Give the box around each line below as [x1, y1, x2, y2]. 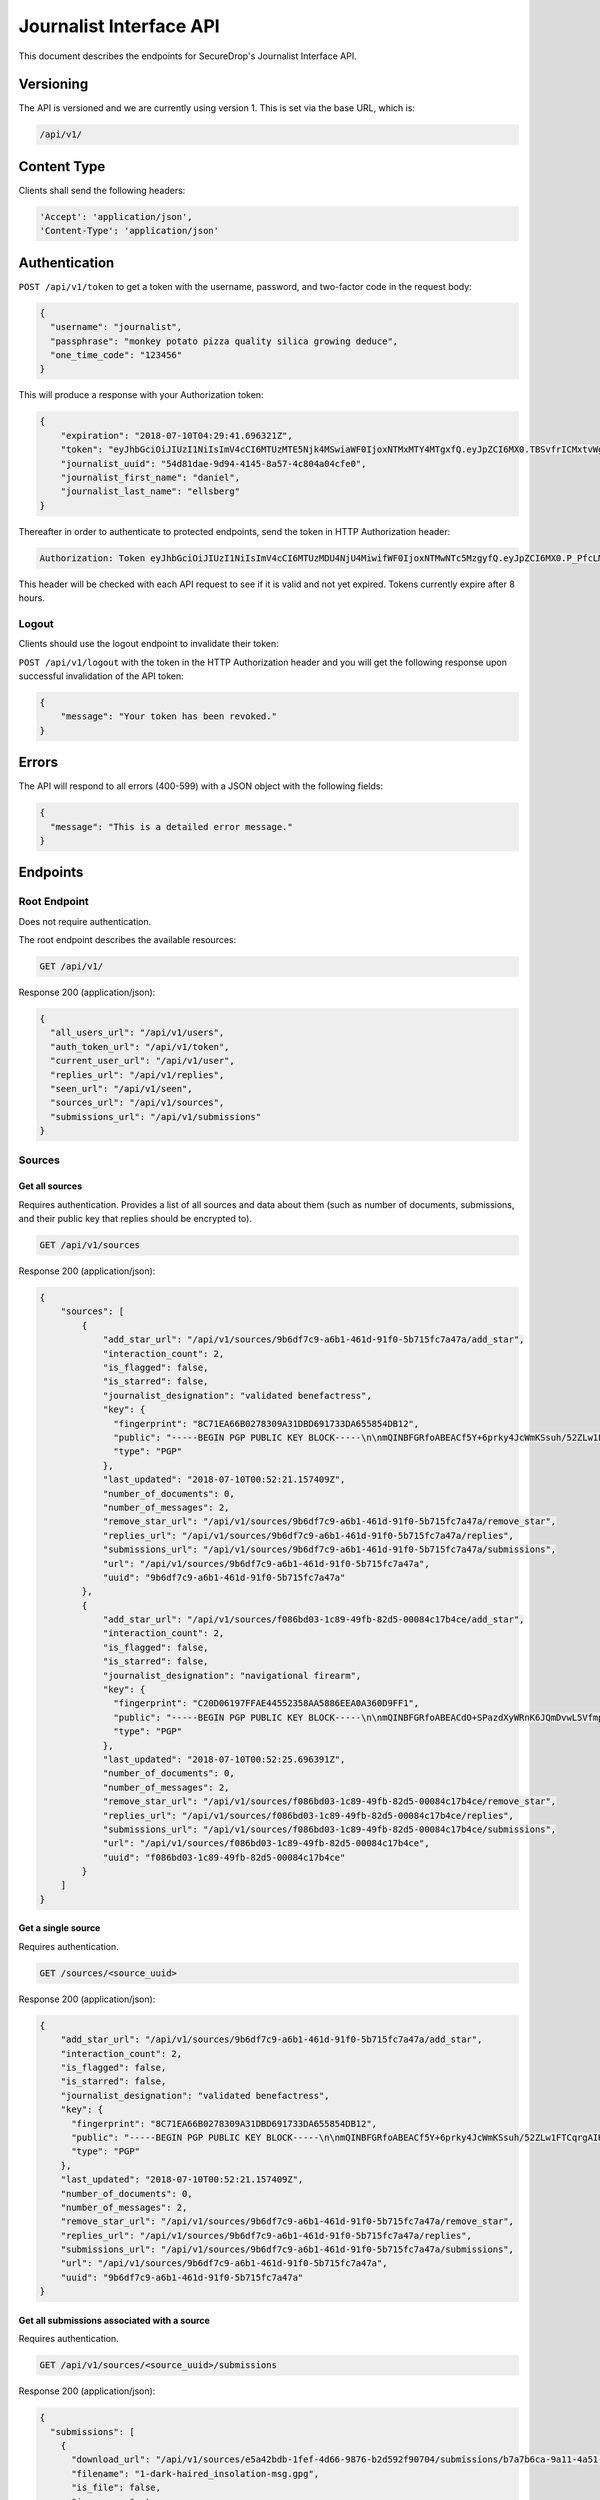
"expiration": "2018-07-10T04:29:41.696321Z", [60, 430, 294, 441]
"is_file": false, [71, 2482, 162, 2494]
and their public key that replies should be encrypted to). [18, 1213, 252, 1225]
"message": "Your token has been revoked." [60, 711, 277, 722]
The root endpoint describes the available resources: [18, 934, 237, 946]
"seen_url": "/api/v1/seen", [50, 1083, 194, 1095]
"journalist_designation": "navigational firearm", [102, 1670, 362, 1681]
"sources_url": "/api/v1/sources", [50, 1097, 225, 1109]
